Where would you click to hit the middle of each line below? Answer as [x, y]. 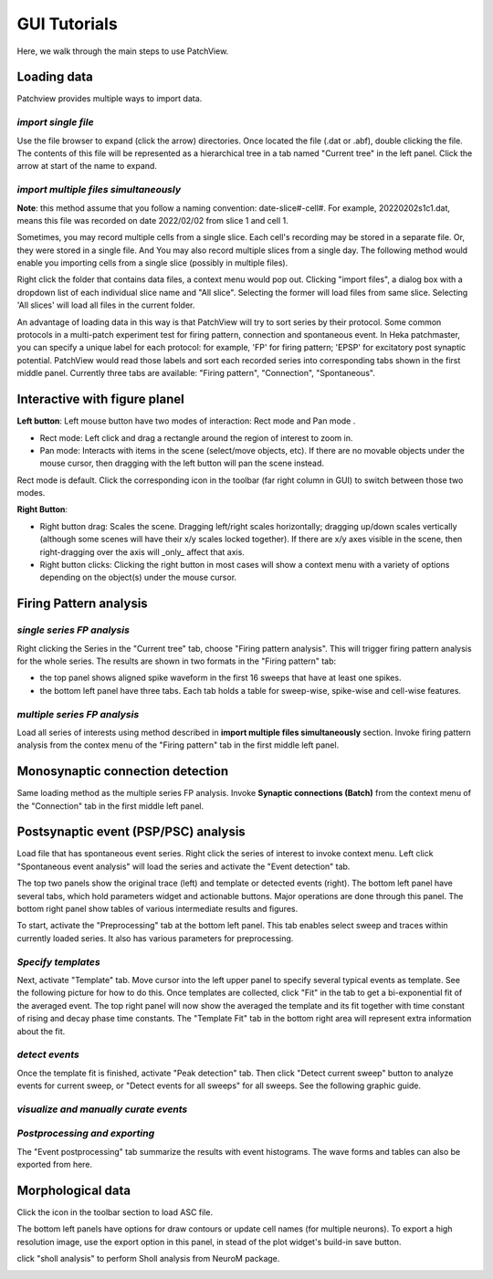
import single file [56, 122]
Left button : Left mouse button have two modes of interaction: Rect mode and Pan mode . [186, 421]
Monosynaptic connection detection [123, 771]
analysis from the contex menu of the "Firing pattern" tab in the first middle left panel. [178, 745]
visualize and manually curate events [102, 1109]
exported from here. [55, 1165]
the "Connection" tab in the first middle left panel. [110, 806]
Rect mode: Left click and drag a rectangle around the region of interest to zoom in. [196, 437]
